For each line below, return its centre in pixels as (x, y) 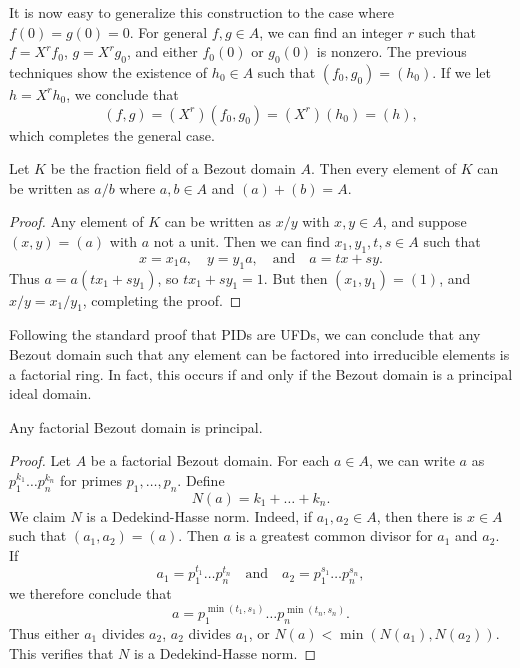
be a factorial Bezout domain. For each (210, 460)
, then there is (419, 515)
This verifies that (61, 652)
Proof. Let (40, 460)
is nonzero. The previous (391, 51)
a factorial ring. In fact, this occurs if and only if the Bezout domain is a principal (261, 373)
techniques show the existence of (108, 71)
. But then (295, 277)
